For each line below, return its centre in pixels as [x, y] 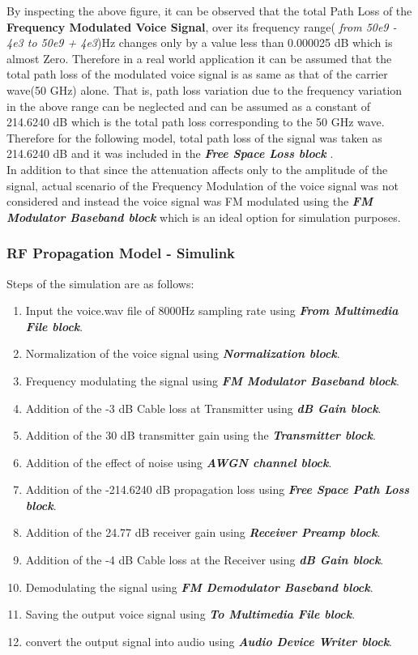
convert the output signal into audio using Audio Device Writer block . [209, 641]
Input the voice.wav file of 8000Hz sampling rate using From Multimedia [212, 310]
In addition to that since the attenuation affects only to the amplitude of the [197, 169]
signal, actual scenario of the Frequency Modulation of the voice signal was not [203, 185]
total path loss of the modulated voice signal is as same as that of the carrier [197, 74]
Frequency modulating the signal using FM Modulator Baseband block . [212, 380]
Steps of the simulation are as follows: [100, 283]
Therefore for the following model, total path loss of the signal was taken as [194, 137]
